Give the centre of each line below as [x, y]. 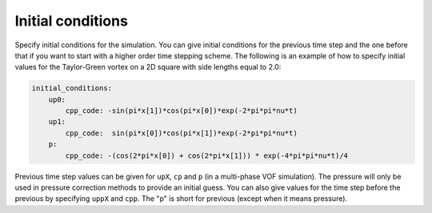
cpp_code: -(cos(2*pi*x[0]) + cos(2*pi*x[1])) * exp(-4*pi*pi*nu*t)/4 [206, 155]
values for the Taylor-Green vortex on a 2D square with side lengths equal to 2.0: [148, 67]
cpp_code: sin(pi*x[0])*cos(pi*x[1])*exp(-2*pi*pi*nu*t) [181, 133]
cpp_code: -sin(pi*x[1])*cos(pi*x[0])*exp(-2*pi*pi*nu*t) [181, 111]
